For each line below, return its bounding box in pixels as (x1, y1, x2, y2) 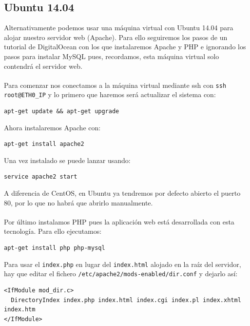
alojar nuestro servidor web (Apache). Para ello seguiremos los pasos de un (4, 32, 228, 42)
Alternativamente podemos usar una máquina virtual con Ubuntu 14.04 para (4, 22, 233, 33)
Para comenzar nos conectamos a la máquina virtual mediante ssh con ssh (4, 80, 227, 90)
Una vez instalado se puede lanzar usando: (4, 155, 131, 165)
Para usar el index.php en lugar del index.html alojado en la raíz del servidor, (4, 259, 241, 269)
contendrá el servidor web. (4, 61, 82, 71)
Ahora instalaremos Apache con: (4, 122, 101, 132)
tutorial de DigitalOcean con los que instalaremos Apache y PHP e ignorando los (4, 41, 246, 52)
